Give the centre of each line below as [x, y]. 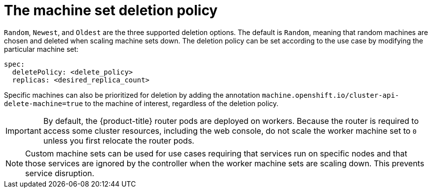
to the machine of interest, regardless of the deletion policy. [182, 103]
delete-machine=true [44, 103]
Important [23, 131]
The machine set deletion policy [111, 10]
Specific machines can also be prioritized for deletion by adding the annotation [132, 95]
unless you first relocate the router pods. [119, 140]
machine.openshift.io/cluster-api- [331, 95]
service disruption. [60, 173]
